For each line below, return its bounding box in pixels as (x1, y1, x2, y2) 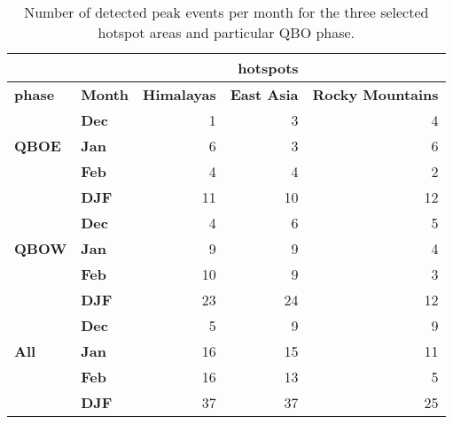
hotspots (238, 58, 299, 78)
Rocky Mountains (312, 84, 439, 104)
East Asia (230, 84, 299, 104)
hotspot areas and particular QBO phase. (98, 22, 355, 42)
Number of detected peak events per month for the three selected (24, 2, 429, 22)
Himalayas (143, 84, 216, 104)
